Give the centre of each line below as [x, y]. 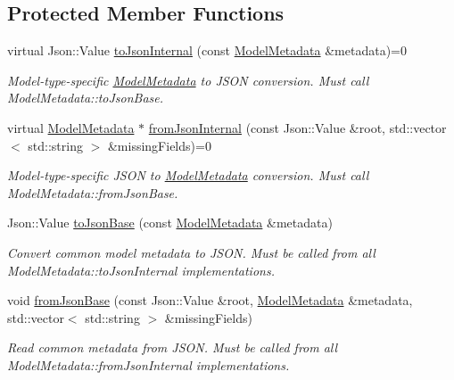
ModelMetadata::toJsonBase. [86, 98]
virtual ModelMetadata [71, 127]
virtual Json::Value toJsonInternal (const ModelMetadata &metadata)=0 [207, 50]
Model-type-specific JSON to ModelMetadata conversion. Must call [188, 175]
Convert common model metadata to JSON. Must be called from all [191, 252]
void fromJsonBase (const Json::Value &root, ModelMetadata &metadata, [210, 300]
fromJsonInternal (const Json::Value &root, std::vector [297, 127]
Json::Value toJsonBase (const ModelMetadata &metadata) [170, 223]
